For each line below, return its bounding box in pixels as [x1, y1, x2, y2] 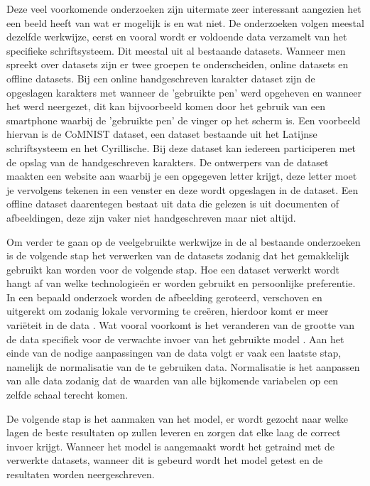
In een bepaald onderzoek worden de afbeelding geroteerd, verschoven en [6, 289, 322, 304]
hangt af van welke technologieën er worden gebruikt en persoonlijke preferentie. [6, 276, 356, 291]
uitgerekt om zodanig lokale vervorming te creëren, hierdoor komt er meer [6, 303, 329, 318]
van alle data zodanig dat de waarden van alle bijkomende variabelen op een [6, 373, 339, 388]
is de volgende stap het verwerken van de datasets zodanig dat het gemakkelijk [6, 248, 349, 263]
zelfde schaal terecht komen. [6, 387, 129, 402]
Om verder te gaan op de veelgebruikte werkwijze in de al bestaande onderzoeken [6, 234, 361, 249]
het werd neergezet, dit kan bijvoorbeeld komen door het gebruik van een [6, 99, 325, 114]
